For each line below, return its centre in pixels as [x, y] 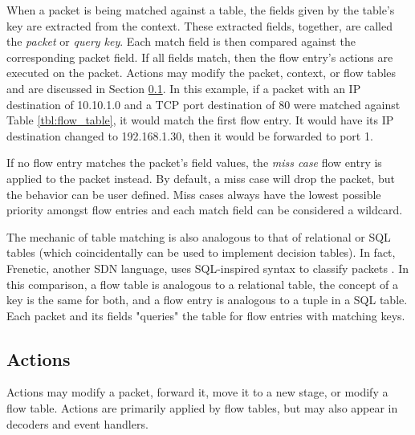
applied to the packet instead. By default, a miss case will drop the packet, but [201, 178]
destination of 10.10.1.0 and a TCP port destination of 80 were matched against [203, 104]
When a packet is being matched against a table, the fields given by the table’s [201, 10]
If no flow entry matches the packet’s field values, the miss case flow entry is [194, 163]
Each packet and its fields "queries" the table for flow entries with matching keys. [206, 315]
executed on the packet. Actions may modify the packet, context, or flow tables [201, 73]
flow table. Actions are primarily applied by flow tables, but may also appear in [202, 408]
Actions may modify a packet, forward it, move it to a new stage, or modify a [197, 392]
